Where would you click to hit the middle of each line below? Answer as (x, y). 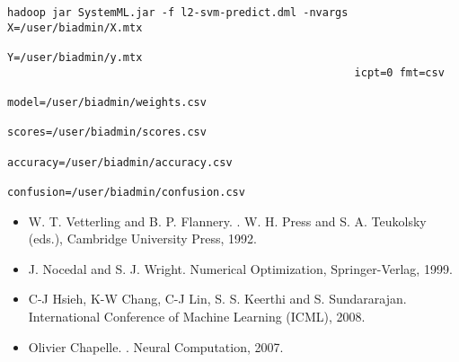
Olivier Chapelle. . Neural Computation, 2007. (156, 346)
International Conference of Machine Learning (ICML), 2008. (197, 316)
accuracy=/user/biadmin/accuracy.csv (120, 162)
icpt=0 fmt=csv (399, 72)
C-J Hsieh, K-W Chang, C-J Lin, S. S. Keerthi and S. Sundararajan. (217, 299)
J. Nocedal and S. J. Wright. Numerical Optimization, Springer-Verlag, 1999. (240, 268)
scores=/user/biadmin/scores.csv (107, 132)
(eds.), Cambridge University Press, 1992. (142, 238)
